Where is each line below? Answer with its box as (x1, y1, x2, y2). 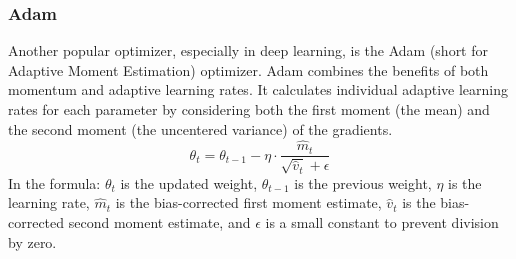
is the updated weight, (120, 172, 258, 193)
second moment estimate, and (68, 212, 251, 233)
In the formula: (8, 172, 101, 193)
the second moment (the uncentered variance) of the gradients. (8, 118, 393, 139)
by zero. (8, 231, 57, 252)
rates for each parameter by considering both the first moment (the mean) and (8, 99, 490, 119)
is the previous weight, (294, 172, 432, 193)
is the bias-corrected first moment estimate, (115, 192, 382, 213)
